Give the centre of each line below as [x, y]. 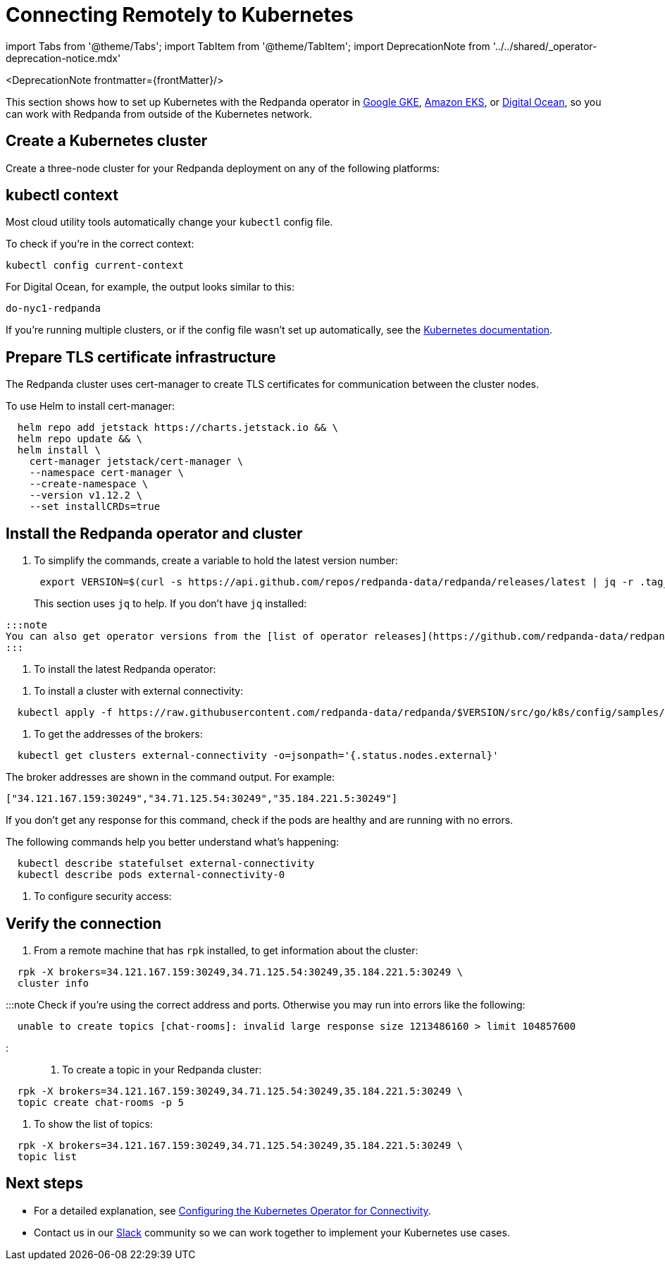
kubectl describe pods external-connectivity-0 [151, 875]
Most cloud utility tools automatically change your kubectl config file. [169, 222]
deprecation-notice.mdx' [63, 58]
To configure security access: [103, 896]
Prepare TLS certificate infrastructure [141, 357]
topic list [47, 1156]
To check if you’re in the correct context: [100, 244]
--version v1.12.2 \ [86, 495]
